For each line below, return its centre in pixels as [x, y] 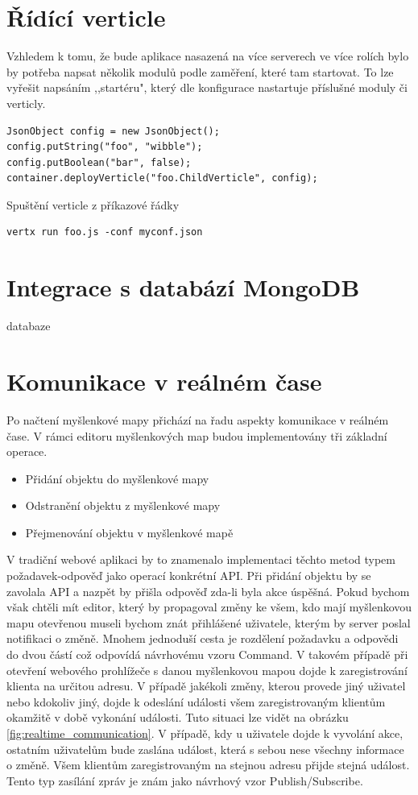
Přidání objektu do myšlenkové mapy [117, 478]
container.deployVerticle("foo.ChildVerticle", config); [162, 178]
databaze [29, 326]
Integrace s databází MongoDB [183, 287]
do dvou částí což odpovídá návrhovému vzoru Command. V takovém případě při [207, 654]
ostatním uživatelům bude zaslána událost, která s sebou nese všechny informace [205, 749]
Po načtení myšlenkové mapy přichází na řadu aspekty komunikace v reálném [198, 419]
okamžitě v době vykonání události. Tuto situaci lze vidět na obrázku [178, 717]
